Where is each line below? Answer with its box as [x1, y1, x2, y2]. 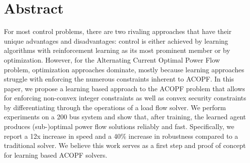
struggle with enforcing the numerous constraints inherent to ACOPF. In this [4, 74, 234, 84]
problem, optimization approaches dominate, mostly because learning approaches [4, 64, 244, 74]
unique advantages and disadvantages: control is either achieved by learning [4, 35, 228, 46]
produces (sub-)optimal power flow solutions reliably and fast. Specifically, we [4, 121, 234, 131]
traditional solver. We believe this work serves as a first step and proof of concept [4, 140, 246, 150]
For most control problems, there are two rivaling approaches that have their [4, 26, 232, 36]
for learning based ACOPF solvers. [4, 149, 108, 160]
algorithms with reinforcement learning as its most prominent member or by [4, 45, 230, 55]
